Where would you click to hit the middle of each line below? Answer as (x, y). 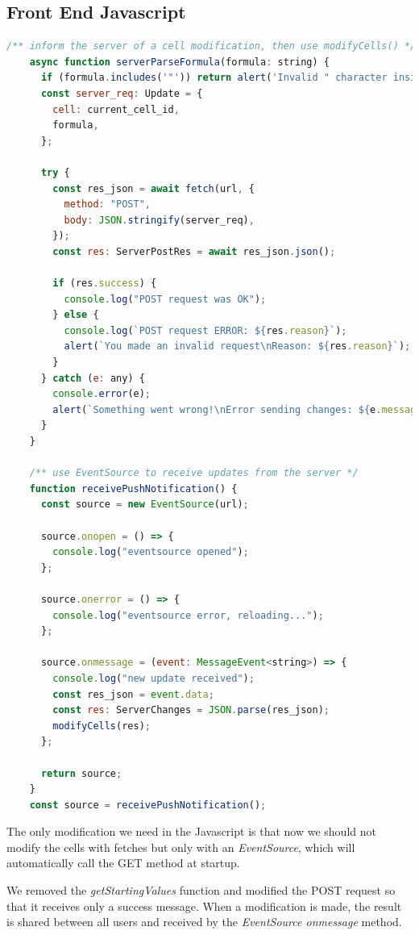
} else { (76, 315)
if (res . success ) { (105, 284)
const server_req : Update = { (122, 93)
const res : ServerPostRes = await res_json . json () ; (194, 251)
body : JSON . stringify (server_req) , (159, 220)
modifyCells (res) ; (102, 726)
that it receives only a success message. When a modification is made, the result (204, 906)
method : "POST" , (108, 205)
